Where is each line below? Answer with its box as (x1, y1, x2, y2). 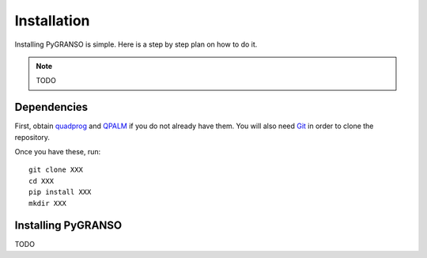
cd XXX (28, 176, 55, 185)
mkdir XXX (28, 199, 66, 207)
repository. (14, 132, 51, 142)
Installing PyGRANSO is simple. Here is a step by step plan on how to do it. (14, 40, 258, 49)
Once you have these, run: (14, 147, 101, 157)
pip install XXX (28, 188, 92, 197)
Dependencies (14, 101, 89, 114)
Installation (14, 12, 90, 29)
